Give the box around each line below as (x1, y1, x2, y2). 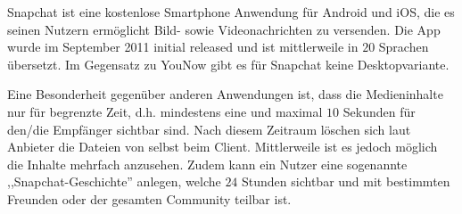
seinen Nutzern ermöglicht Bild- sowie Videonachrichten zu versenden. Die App (7, 20, 441, 38)
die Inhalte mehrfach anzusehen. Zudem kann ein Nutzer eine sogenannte (7, 154, 408, 173)
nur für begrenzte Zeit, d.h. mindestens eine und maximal (7, 102, 323, 120)
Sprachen (378, 37, 429, 56)
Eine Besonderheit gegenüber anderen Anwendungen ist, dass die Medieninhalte (7, 85, 443, 103)
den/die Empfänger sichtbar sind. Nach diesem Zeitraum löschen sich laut (7, 119, 411, 138)
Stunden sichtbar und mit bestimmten (242, 172, 450, 191)
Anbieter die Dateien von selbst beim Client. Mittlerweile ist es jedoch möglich (7, 137, 438, 156)
